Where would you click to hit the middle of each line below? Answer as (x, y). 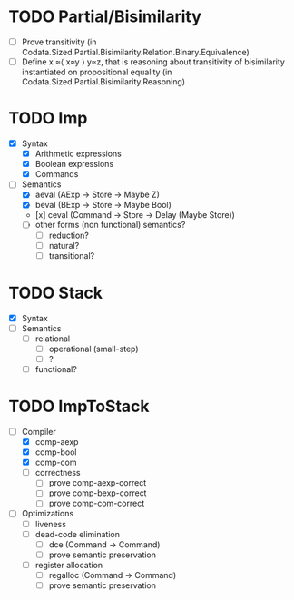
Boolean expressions (74, 164)
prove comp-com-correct (97, 503)
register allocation (69, 565)
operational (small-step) (93, 349)
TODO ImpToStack (79, 407)
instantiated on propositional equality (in (97, 72)
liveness (51, 524)
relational (52, 339)
